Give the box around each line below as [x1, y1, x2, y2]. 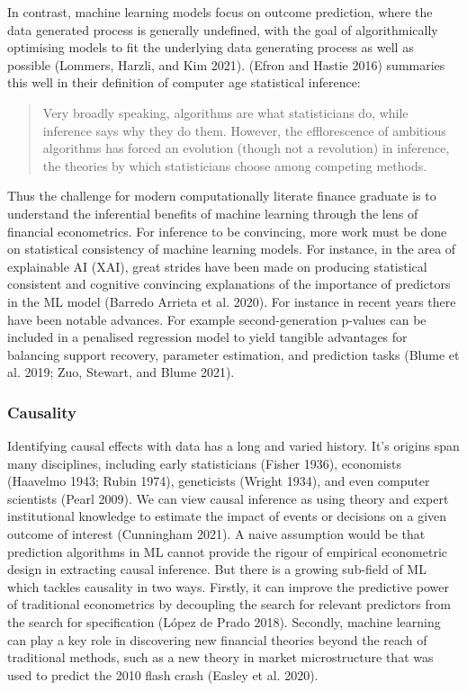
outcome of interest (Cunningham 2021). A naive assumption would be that [7, 525, 426, 543]
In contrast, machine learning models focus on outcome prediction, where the [7, 3, 433, 21]
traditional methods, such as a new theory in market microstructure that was [7, 648, 434, 667]
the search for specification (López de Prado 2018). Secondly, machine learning [7, 613, 441, 632]
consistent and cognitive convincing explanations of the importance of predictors [7, 274, 451, 293]
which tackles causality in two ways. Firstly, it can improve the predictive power [7, 577, 450, 596]
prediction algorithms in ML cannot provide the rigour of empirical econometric [7, 542, 448, 561]
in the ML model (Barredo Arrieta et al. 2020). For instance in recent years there [7, 292, 456, 310]
